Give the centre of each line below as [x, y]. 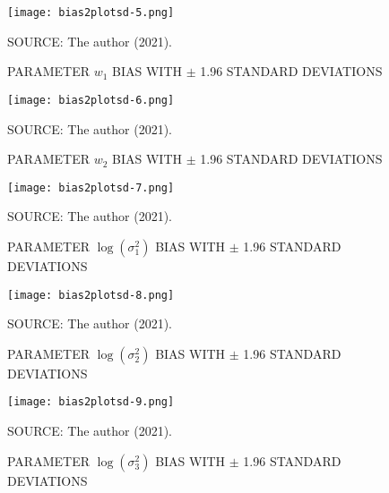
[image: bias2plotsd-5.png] [91, 13]
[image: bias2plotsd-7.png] [91, 187]
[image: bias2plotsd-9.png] [91, 402]
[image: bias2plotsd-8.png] [91, 295]
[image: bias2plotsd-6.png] [91, 100]
